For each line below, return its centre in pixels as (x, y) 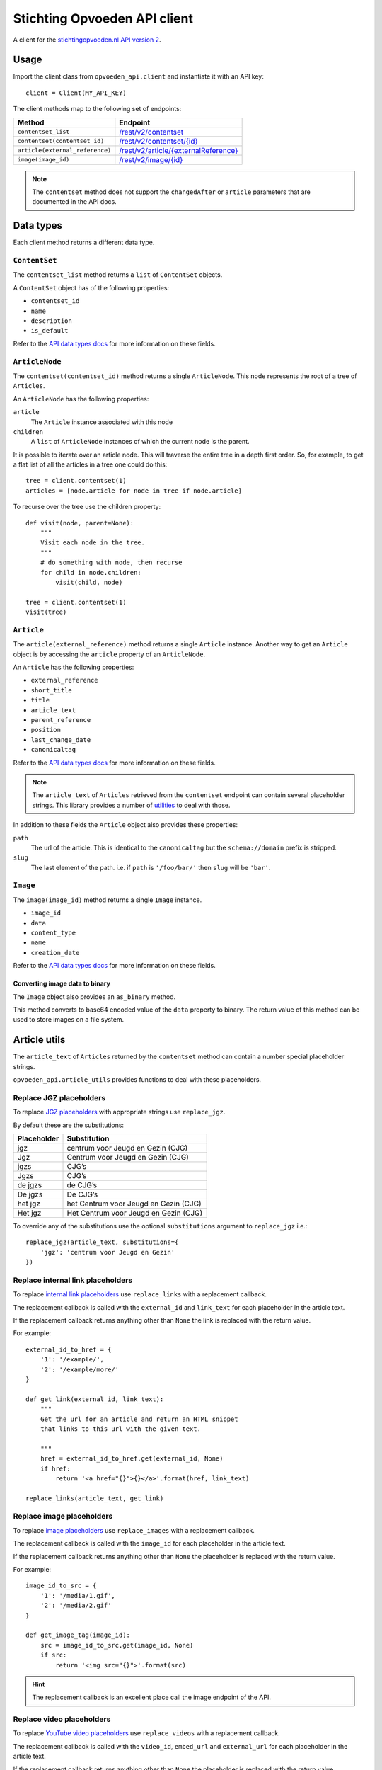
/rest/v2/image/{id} (151, 159)
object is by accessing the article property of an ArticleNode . (109, 654)
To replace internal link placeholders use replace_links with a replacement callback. (140, 1294)
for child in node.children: (91, 572)
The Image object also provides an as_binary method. (94, 997)
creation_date (55, 953)
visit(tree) (46, 612)
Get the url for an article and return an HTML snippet (139, 1419)
